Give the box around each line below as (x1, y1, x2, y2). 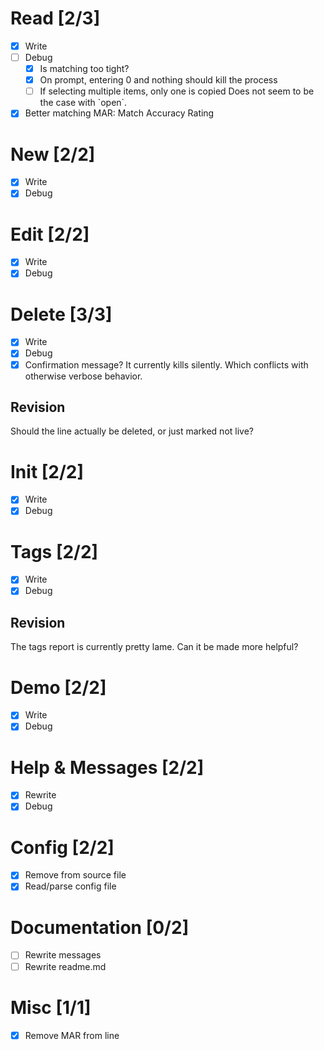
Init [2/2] (10, 460, 85, 483)
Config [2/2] (10, 836, 115, 859)
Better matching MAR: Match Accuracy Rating (24, 107, 215, 119)
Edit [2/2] (10, 223, 90, 246)
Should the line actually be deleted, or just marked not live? (10, 425, 254, 437)
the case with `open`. (39, 97, 128, 109)
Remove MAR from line (24, 1029, 120, 1041)
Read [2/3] (10, 7, 101, 30)
